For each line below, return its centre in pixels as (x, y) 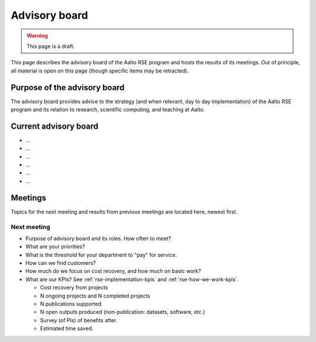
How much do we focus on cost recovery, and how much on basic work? (113, 271)
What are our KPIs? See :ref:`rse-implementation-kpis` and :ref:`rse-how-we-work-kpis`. (132, 279)
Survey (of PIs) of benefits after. (79, 320)
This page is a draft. (51, 46)
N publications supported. (71, 304)
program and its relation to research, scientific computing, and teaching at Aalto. (108, 110)
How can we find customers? (61, 263)
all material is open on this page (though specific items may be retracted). (100, 71)
